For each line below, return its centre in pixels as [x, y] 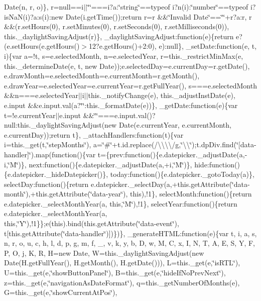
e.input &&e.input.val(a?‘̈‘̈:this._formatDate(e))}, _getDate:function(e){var [121, 105]
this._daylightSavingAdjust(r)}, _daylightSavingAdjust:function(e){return [119, 36]
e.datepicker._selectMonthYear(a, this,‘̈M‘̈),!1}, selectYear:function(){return [121, 203]
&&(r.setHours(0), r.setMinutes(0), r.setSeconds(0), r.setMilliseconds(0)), [117, 26]
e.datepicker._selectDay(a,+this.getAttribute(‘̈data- [170, 184]
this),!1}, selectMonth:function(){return [191, 194]
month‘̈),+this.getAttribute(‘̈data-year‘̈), [66, 194]
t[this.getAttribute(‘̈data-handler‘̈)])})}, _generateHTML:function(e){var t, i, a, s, [130, 233]
